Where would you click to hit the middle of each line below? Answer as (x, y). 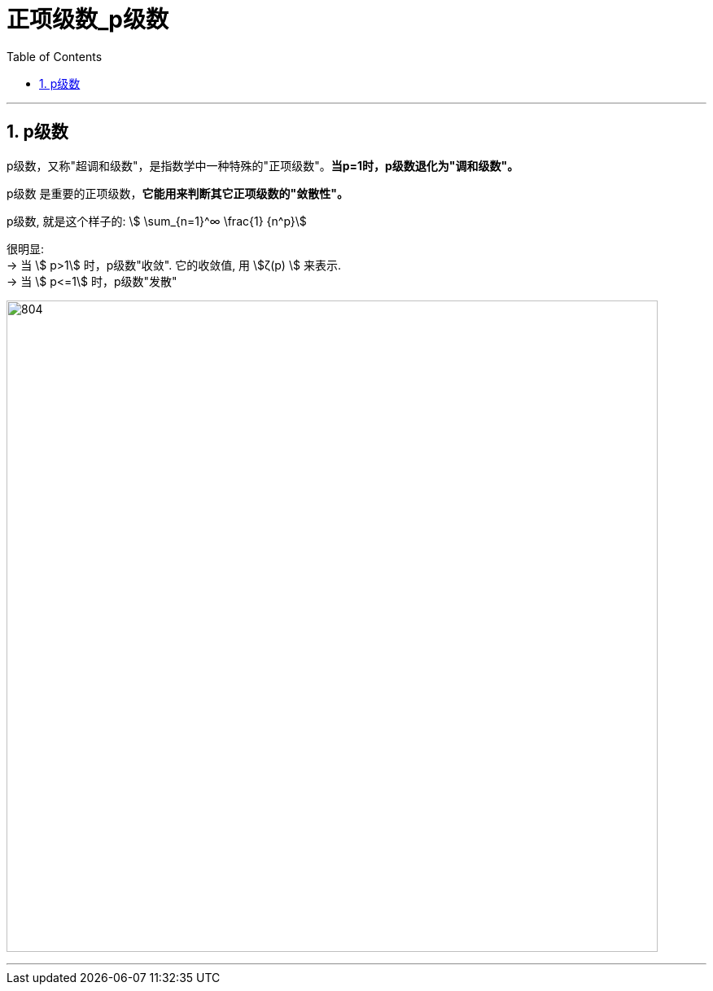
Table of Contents (55, 56)
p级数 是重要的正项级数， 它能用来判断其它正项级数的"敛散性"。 (177, 193)
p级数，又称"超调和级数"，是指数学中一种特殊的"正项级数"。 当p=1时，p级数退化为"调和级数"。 (263, 165)
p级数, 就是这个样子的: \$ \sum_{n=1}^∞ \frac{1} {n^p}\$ (157, 221)
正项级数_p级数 (87, 20)
